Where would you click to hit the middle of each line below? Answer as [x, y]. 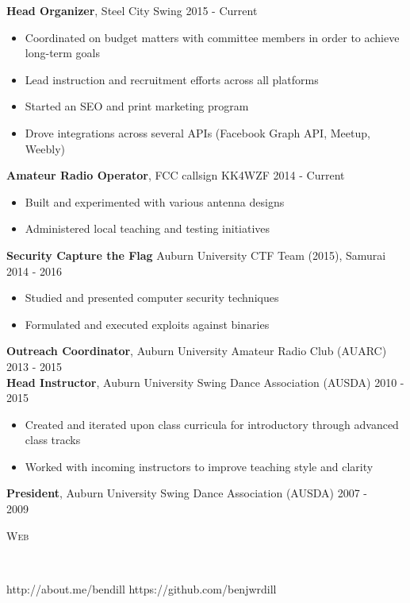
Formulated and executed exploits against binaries [147, 324]
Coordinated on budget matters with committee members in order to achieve [212, 37]
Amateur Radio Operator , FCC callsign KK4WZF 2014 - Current [176, 175]
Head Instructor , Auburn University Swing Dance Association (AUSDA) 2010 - [205, 382]
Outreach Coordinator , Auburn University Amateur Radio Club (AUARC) [197, 351]
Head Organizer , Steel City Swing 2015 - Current [132, 10]
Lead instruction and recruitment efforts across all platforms [172, 79]
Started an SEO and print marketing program [137, 106]
